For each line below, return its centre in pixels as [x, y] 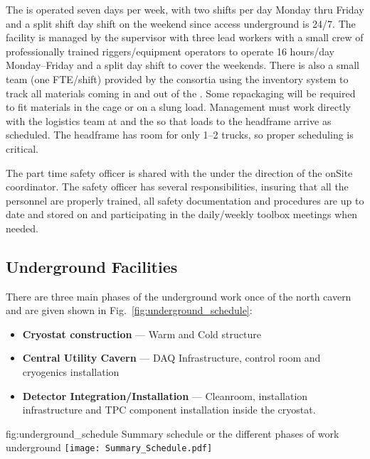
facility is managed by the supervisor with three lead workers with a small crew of [185, 37]
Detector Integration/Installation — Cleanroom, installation [165, 395]
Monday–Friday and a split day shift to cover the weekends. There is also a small [183, 65]
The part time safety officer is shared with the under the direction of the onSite [179, 172]
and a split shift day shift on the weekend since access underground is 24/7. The [181, 23]
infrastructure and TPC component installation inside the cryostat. [169, 410]
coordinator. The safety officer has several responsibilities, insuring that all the [177, 187]
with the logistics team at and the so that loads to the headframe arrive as [169, 120]
